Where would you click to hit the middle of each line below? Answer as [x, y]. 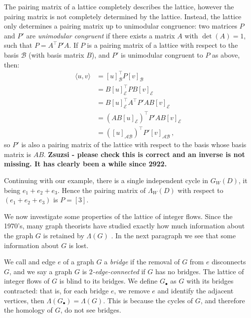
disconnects [229, 262]
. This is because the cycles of [148, 300]
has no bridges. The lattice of [199, 271]
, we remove [132, 290]
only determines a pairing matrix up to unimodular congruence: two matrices [121, 26]
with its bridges [210, 281]
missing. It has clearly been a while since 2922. [86, 164]
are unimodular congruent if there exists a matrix [101, 35]
